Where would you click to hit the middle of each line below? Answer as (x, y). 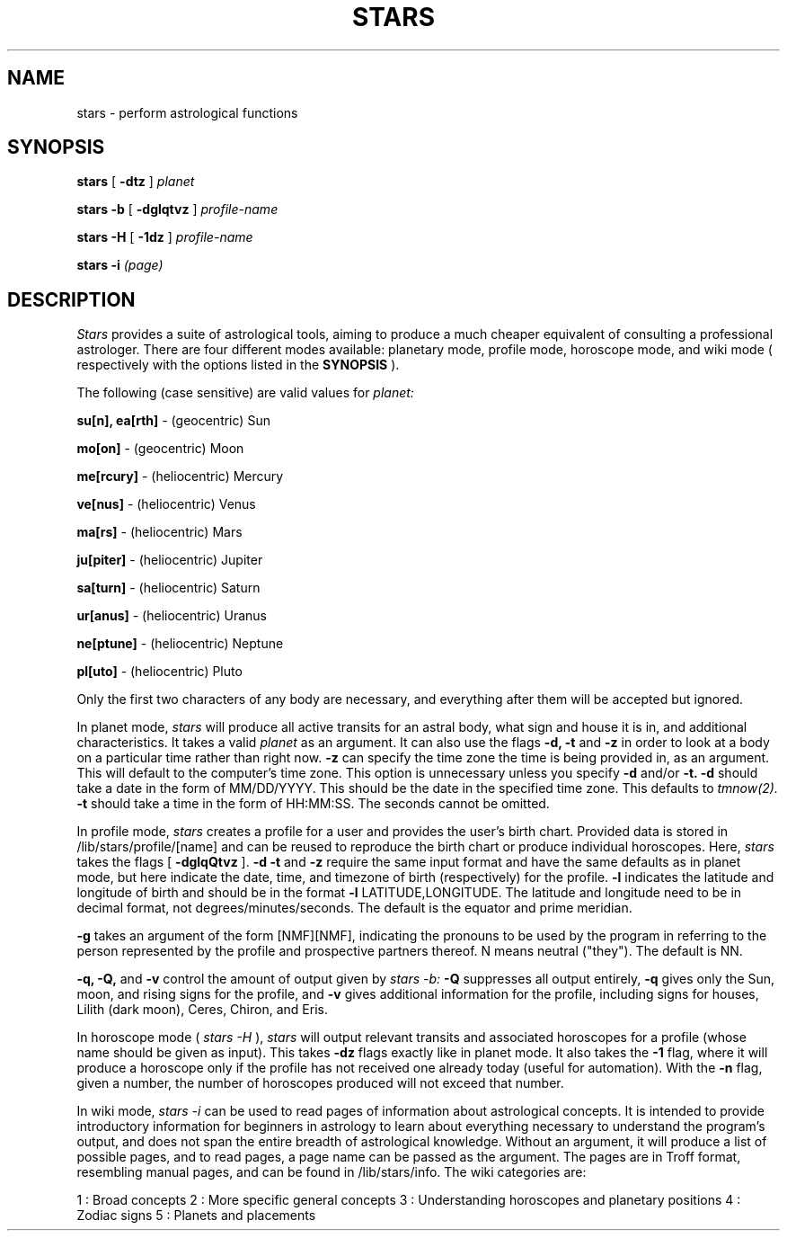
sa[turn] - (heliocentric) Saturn (168, 588)
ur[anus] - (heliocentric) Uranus (172, 616)
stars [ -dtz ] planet (136, 182)
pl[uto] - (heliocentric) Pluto (159, 672)
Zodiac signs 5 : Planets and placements (196, 1216)
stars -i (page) (120, 265)
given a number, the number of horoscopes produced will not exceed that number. (320, 1083)
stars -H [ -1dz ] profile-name (165, 237)
